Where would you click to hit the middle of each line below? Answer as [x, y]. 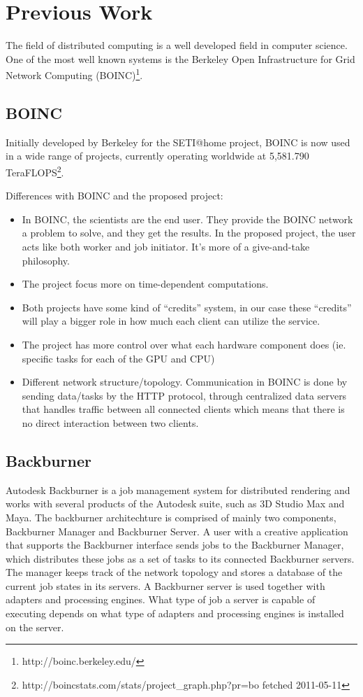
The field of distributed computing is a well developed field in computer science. [177, 45]
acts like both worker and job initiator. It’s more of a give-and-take [166, 246]
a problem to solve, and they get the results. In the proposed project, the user [189, 233]
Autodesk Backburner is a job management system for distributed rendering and [178, 490]
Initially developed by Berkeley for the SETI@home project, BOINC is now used [178, 142]
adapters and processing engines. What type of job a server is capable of [161, 599]
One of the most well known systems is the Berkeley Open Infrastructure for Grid [180, 58]
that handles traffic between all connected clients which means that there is [183, 409]
